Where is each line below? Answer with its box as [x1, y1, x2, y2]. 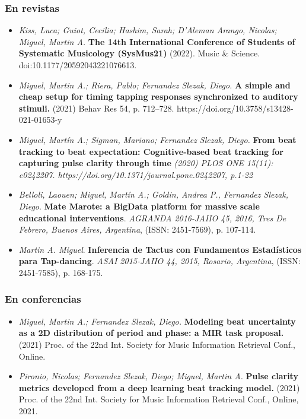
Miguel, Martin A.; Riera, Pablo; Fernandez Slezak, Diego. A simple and [18, 78, 291, 91]
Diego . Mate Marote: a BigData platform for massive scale [18, 199, 260, 212]
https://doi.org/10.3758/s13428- [177, 101, 294, 114]
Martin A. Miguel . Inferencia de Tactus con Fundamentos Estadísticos [18, 243, 302, 255]
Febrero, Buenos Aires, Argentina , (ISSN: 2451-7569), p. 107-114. [18, 223, 256, 236]
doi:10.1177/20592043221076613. [18, 59, 137, 71]
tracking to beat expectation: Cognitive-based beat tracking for [18, 145, 283, 157]
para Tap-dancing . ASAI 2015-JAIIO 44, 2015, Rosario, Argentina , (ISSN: [18, 255, 301, 267]
